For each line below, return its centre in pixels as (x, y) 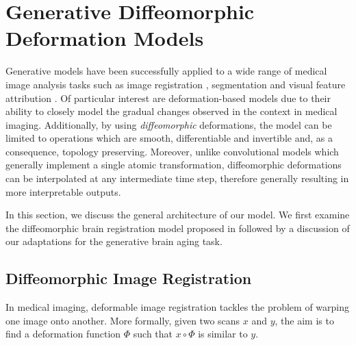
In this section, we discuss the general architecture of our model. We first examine (178, 215)
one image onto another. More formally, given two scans (123, 320)
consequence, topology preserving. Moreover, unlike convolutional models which (172, 151)
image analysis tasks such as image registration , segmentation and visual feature (176, 84)
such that (153, 334)
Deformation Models (105, 38)
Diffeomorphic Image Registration (129, 278)
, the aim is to (304, 320)
